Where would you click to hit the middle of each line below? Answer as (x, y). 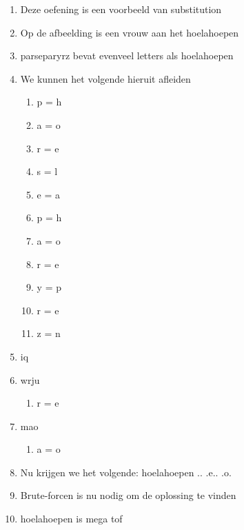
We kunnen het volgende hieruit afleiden (105, 78)
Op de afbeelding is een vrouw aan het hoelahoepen (130, 32)
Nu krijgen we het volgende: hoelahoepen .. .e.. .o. (126, 472)
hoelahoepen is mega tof (71, 519)
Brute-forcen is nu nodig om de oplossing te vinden (128, 495)
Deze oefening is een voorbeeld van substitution (121, 9)
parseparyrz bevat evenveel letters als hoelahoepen (127, 55)
